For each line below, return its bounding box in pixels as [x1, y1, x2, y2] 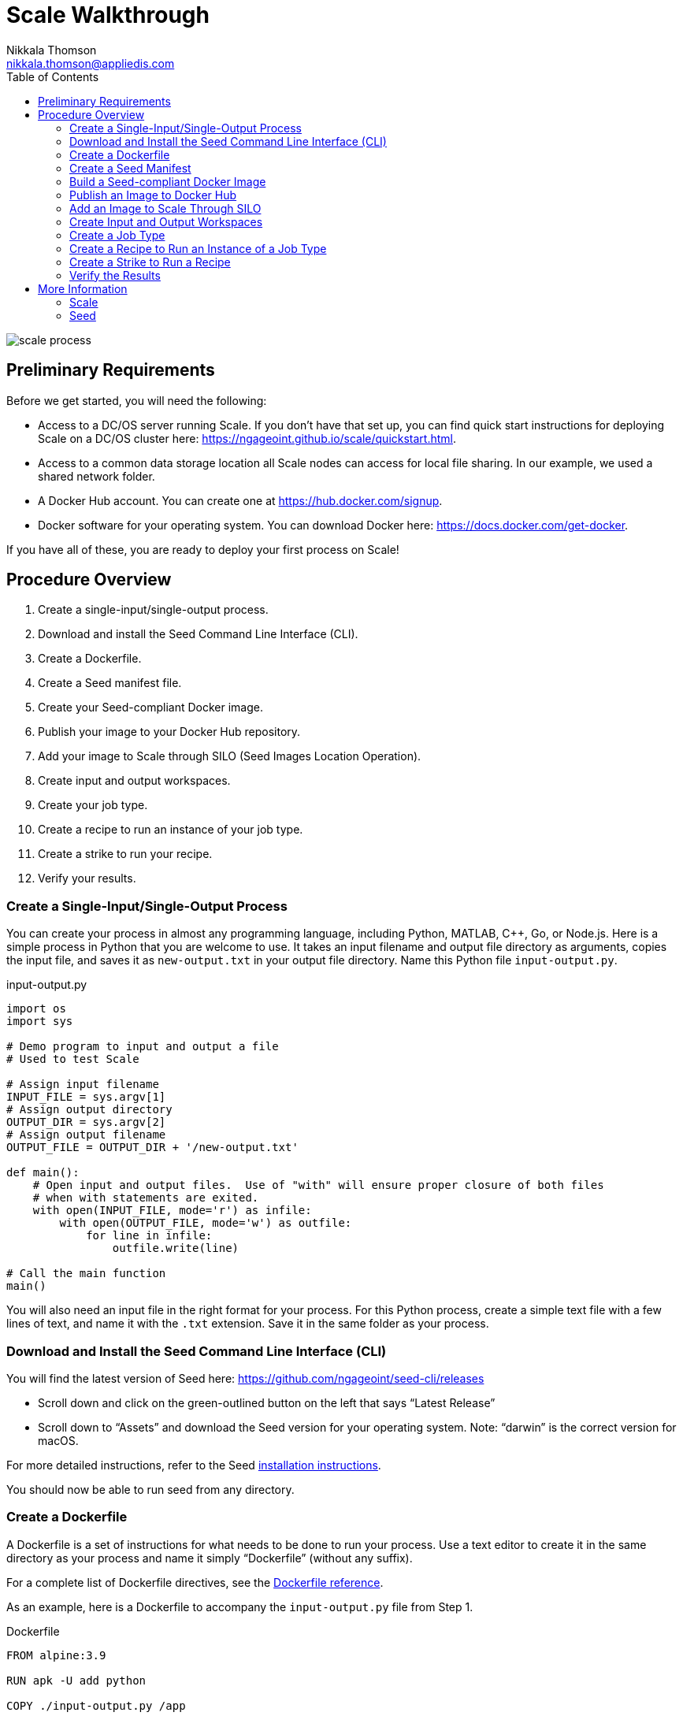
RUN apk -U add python [6, 1673, 147, 1687]
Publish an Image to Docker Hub [69, 188, 237, 202]
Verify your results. [38, 871, 136, 886]
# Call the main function [6, 1267, 166, 1280]
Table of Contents [6, 69, 99, 84]
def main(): [6, 1166, 80, 1179]
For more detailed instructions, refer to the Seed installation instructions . [6, 1458, 381, 1472]
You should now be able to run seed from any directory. [6, 1482, 295, 1496]
